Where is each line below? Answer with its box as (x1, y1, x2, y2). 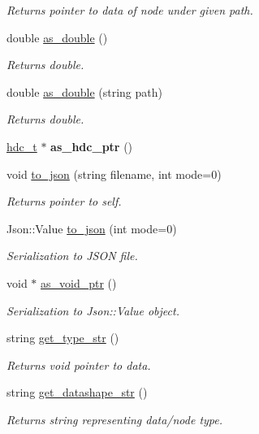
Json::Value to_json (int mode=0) (6, 219, 177, 237)
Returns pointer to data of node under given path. (6, 2, 253, 18)
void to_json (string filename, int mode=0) (6, 165, 222, 182)
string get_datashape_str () (6, 384, 148, 401)
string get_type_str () (6, 329, 119, 346)
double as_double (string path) (6, 83, 162, 100)
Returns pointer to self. (6, 193, 122, 210)
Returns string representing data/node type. (6, 410, 223, 427)
